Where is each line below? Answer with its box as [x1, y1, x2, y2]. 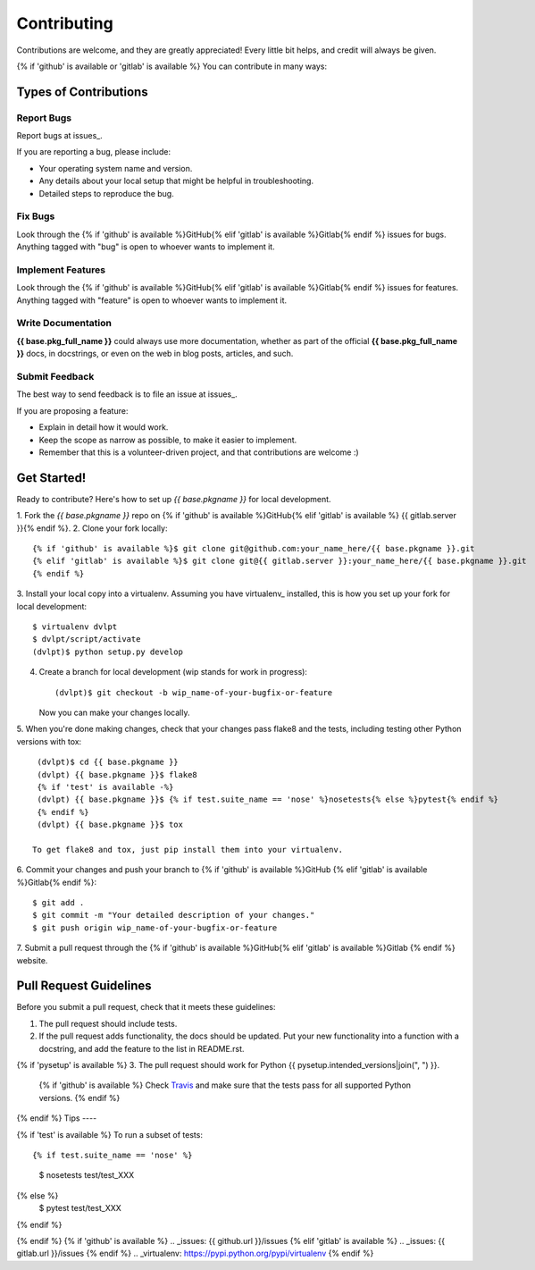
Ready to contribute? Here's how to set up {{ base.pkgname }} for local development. [16, 493, 331, 504]
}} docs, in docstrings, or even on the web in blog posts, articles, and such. [16, 349, 294, 359]
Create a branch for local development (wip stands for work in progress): [38, 667, 308, 677]
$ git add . [32, 898, 85, 908]
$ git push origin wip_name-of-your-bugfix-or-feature [32, 922, 278, 933]
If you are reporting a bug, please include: [16, 147, 171, 157]
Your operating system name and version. [38, 163, 193, 173]
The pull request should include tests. [38, 1018, 178, 1029]
